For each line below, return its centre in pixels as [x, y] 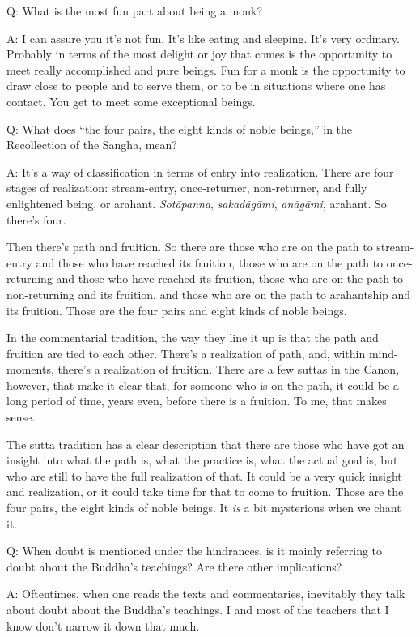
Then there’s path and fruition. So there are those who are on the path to [190, 247]
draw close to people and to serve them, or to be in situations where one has [196, 86]
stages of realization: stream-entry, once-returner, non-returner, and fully [187, 188]
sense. [21, 417]
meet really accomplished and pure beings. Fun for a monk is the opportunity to [206, 69]
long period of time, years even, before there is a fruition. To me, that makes [197, 401]
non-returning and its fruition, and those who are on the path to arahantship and [209, 294]
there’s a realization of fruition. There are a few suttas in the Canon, [229, 369]
